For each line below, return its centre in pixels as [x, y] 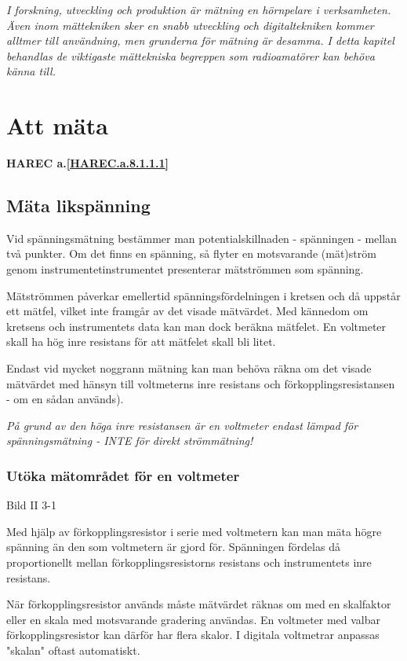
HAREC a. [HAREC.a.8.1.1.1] [88, 163]
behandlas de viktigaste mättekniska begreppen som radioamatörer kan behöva [191, 55]
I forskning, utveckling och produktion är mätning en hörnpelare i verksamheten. [199, 9]
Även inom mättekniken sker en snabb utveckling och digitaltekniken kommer [190, 25]
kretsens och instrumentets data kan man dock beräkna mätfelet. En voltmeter [196, 326]
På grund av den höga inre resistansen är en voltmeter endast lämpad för [182, 425]
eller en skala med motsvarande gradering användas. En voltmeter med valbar [194, 619]
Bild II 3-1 [31, 505]
